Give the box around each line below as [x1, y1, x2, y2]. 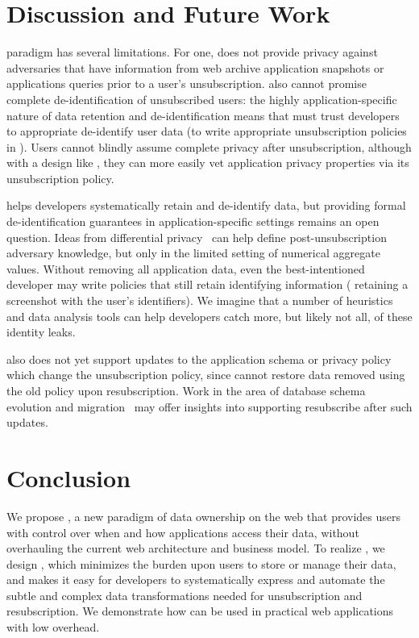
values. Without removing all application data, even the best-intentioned [6, 260, 365, 277]
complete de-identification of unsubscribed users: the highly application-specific [6, 90, 397, 107]
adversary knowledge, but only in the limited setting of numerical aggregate [6, 244, 380, 261]
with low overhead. [6, 619, 100, 636]
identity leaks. [6, 323, 76, 340]
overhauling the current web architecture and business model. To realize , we [6, 540, 385, 557]
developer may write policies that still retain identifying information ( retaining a [6, 276, 409, 293]
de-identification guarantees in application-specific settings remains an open [6, 213, 380, 230]
